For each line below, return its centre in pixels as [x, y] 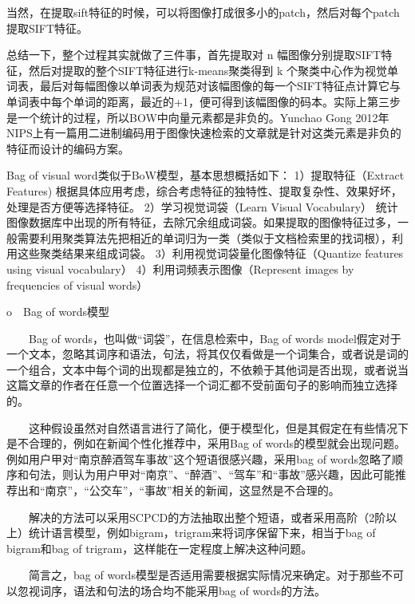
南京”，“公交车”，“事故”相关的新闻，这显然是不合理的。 [192, 490]
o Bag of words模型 [58, 312]
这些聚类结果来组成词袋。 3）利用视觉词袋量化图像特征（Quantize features [210, 253]
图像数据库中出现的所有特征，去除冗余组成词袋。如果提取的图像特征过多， [202, 222]
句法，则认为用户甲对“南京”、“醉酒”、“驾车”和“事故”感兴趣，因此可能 [211, 474]
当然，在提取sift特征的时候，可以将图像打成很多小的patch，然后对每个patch [203, 12]
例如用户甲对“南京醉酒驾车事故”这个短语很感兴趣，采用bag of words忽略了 [200, 458]
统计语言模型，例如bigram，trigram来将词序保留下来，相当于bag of [202, 533]
